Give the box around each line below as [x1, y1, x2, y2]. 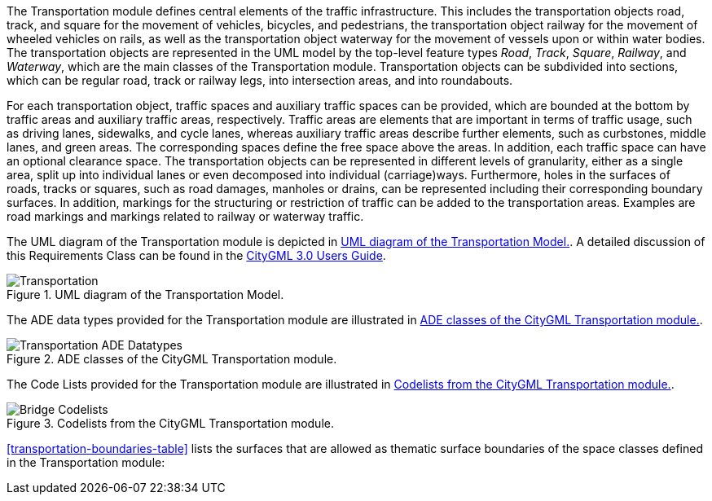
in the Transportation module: [7, 455, 165, 469]
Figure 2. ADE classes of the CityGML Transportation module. [7, 352, 337, 366]
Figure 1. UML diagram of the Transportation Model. [7, 288, 284, 301]
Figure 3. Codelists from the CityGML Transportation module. [7, 416, 334, 430]
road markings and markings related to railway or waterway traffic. [7, 209, 364, 223]
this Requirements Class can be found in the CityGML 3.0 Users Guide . [7, 248, 386, 262]
